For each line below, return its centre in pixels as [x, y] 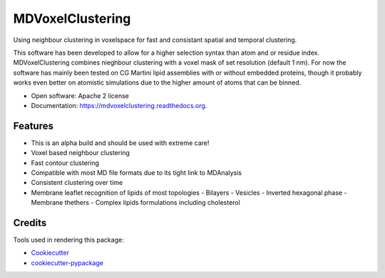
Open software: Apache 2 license [80, 95]
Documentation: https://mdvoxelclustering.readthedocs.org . [119, 105]
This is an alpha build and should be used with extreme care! [120, 143]
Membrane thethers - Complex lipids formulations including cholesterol [135, 203]
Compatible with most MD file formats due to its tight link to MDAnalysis [137, 172]
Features [33, 125]
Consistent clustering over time [77, 183]
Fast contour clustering [65, 163]
